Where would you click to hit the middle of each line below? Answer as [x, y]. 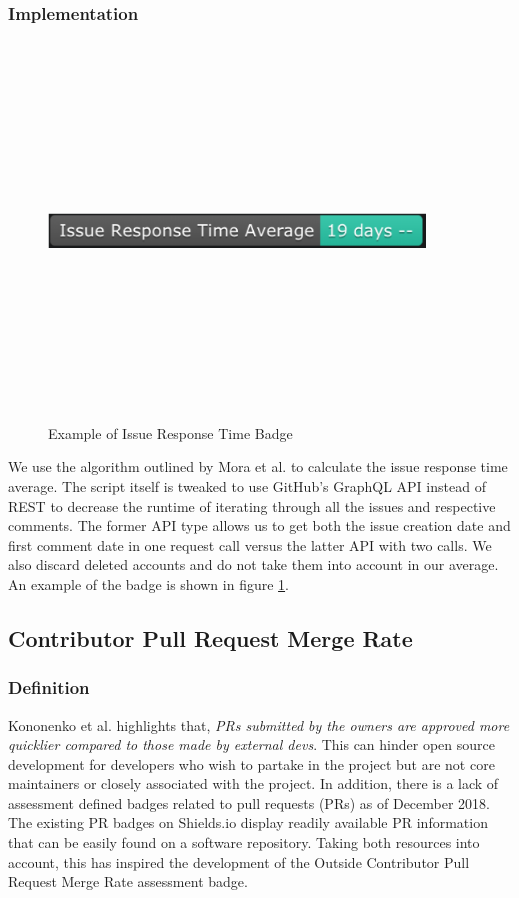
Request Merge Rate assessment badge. [128, 881]
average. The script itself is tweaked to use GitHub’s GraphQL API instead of [247, 485]
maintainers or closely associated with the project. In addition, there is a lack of [253, 783]
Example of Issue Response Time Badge [170, 432]
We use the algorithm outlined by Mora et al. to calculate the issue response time [258, 466]
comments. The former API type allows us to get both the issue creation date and [259, 525]
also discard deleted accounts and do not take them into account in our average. [253, 564]
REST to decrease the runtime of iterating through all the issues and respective [252, 505]
